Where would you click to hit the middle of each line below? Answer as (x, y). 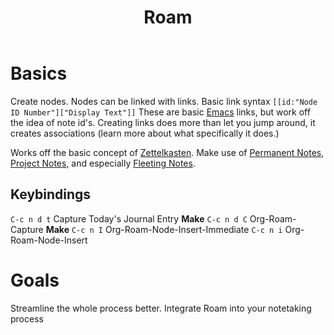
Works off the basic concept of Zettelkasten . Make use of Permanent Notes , (167, 152)
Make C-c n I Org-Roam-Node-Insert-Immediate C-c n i (164, 229)
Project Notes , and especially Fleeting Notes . (103, 163)
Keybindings (51, 194)
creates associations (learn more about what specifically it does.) (145, 133)
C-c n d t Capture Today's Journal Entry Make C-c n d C (129, 218)
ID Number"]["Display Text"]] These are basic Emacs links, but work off (160, 112)
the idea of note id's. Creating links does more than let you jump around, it (163, 122)
